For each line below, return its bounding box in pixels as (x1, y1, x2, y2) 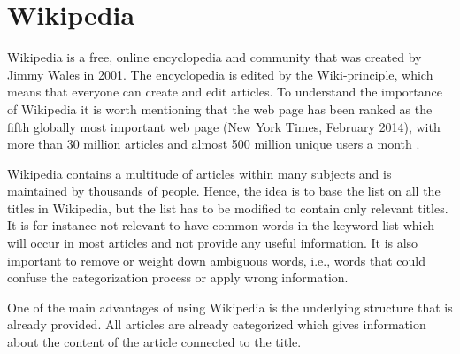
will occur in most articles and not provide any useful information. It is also (7, 234, 418, 252)
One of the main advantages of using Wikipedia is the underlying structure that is (7, 297, 453, 316)
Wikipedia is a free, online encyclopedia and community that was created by (7, 48, 422, 66)
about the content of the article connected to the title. (7, 333, 302, 351)
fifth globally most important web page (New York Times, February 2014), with (7, 117, 441, 135)
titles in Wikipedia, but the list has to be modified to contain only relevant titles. (7, 198, 448, 217)
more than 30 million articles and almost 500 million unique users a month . (7, 135, 420, 153)
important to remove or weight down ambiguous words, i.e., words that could (7, 250, 425, 269)
